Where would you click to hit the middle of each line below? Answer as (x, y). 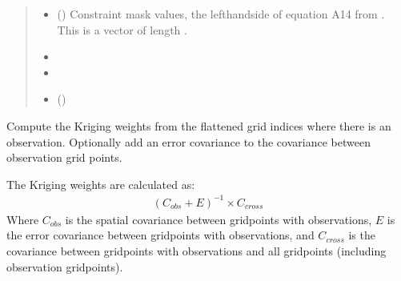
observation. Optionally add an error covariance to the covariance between (188, 141)
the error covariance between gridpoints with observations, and (160, 235)
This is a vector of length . (122, 29)
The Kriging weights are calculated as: (101, 184)
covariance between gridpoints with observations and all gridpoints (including (196, 251)
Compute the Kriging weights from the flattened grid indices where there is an (199, 125)
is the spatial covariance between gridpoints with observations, (219, 219)
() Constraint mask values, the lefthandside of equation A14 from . (221, 14)
